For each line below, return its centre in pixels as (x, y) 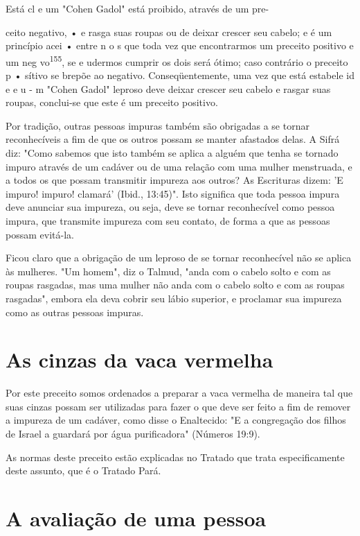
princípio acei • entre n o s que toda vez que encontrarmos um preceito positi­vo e (180, 45)
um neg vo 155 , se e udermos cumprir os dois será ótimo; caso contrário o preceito (177, 60)
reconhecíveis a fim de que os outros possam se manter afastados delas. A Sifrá (173, 139)
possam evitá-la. (40, 234)
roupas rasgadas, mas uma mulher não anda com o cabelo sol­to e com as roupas (175, 285)
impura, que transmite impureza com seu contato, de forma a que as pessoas (168, 220)
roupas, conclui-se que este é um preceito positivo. (112, 102)
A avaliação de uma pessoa (136, 518)
